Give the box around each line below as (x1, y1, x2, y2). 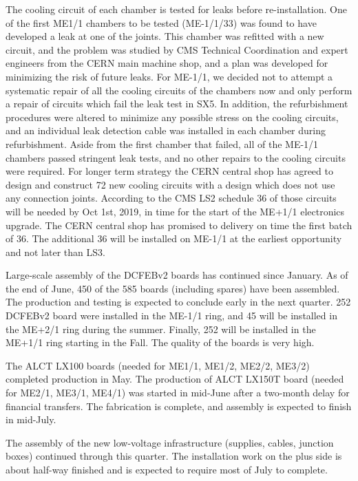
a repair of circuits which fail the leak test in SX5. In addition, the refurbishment (6, 96, 348, 111)
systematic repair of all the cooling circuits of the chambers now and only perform (6, 83, 352, 97)
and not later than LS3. (6, 244, 105, 259)
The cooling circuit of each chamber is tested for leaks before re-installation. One (6, 2, 347, 16)
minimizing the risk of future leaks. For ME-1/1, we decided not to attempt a (6, 69, 333, 83)
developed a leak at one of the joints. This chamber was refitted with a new (6, 29, 324, 43)
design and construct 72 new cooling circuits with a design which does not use (6, 177, 335, 191)
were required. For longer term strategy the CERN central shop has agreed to (6, 164, 333, 178)
